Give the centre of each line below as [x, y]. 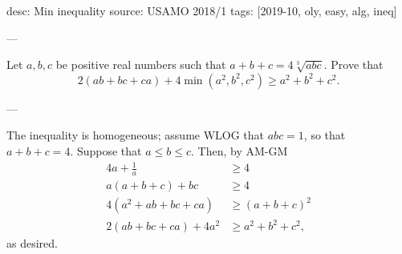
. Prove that [353, 65]
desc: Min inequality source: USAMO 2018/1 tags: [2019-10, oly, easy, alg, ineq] [202, 10]
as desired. [32, 243]
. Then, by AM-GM [240, 150]
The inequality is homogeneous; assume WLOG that [136, 135]
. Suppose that [106, 150]
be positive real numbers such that [141, 65]
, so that [325, 135]
